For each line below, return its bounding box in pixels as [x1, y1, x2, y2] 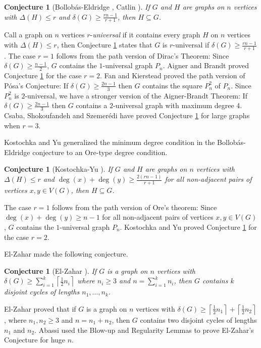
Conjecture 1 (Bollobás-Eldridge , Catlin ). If [4, 2, 150, 12]
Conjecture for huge [4, 334, 66, 345]
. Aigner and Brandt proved [163, 60, 249, 71]
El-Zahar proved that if [4, 303, 76, 314]
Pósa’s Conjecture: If [4, 80, 69, 90]
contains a [76, 100, 108, 111]
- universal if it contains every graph [90, 29, 200, 40]
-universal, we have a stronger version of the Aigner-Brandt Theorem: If [25, 90, 247, 101]
